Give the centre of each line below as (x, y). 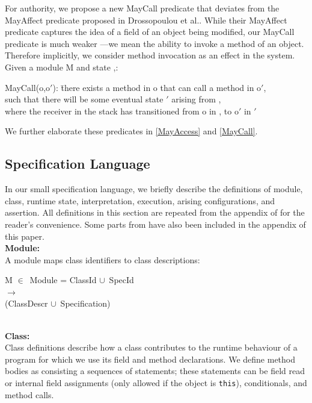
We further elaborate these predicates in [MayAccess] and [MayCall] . (131, 131)
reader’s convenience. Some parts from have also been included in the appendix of (155, 224)
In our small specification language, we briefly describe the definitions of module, (154, 189)
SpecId (121, 280)
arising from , (196, 99)
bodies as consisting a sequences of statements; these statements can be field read (155, 371)
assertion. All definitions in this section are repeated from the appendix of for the (155, 212)
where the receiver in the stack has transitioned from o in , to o (122, 111)
